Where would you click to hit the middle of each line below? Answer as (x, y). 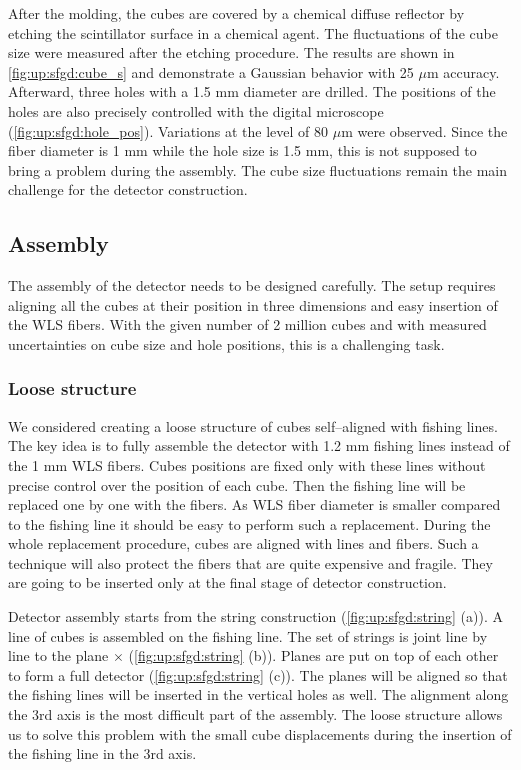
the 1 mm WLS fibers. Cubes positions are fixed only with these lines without (247, 464)
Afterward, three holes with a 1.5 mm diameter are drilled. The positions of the (252, 91)
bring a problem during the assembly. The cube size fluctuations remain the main (258, 169)
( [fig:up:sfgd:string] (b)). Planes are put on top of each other (313, 655)
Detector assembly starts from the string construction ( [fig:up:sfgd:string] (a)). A (255, 616)
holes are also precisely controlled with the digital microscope (196, 110)
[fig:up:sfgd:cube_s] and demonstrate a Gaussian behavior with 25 (211, 71)
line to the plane (58, 655)
